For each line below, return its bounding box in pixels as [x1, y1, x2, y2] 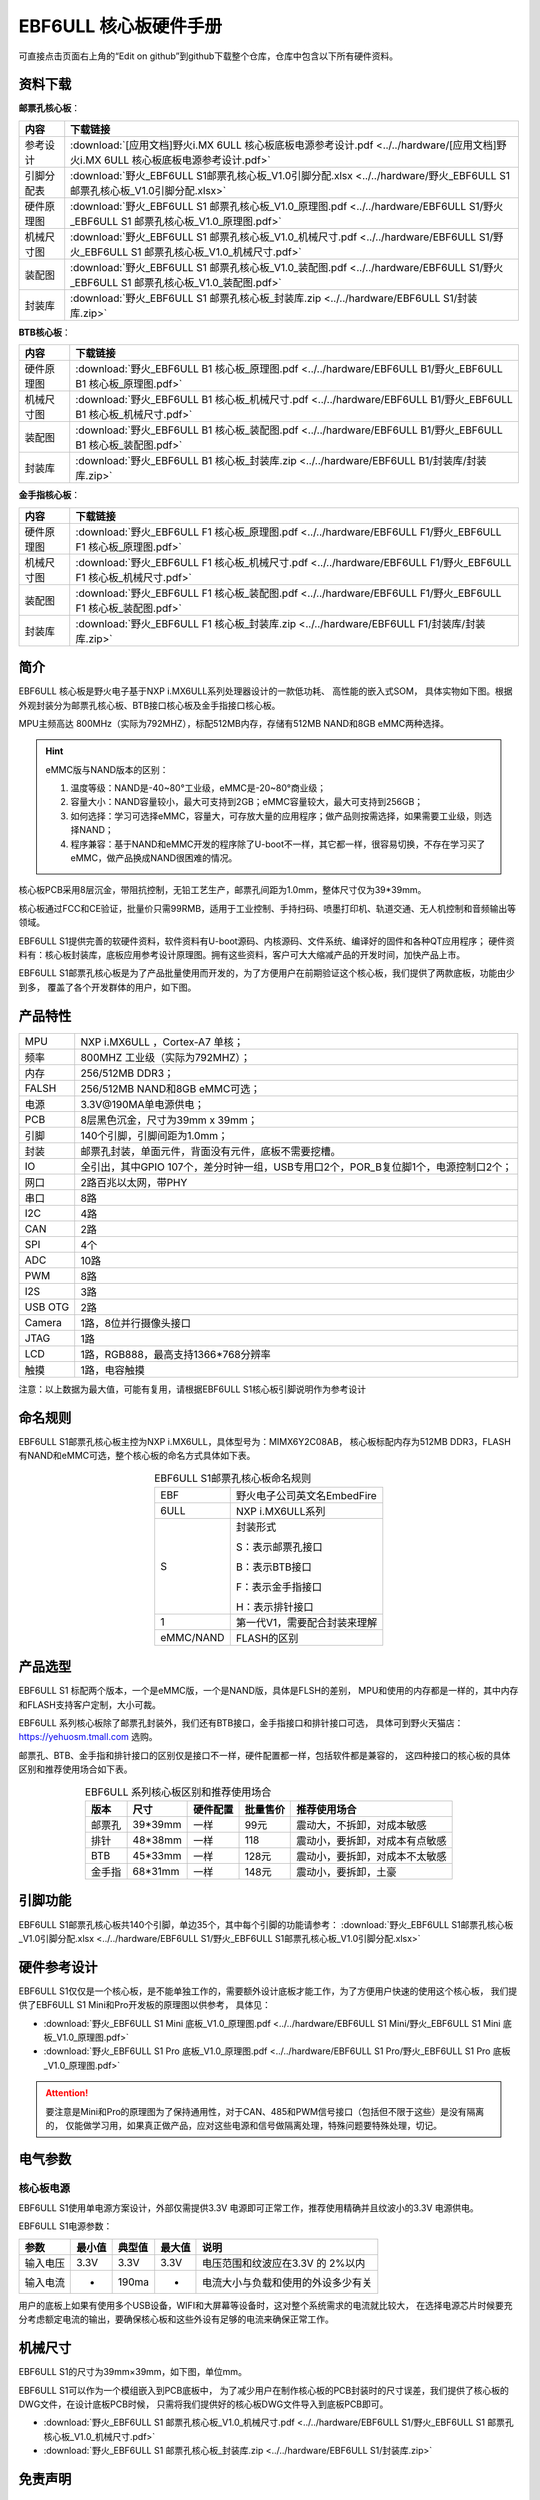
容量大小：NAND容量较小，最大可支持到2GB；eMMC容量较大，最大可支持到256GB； [70, 796, 424, 808]
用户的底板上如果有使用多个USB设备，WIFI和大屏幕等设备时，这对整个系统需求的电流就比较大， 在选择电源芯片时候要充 [18, 2299, 514, 2311]
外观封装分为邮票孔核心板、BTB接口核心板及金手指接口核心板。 [18, 699, 281, 711]
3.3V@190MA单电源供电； [80, 1097, 205, 1111]
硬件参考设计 [18, 1958, 98, 1975]
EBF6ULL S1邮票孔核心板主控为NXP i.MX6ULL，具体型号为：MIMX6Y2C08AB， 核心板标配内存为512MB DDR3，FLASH [18, 1435, 512, 1447]
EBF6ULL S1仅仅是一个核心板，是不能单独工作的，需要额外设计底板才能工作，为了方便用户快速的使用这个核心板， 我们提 [18, 1985, 518, 1997]
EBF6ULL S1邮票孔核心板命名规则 [154, 1471, 312, 1485]
